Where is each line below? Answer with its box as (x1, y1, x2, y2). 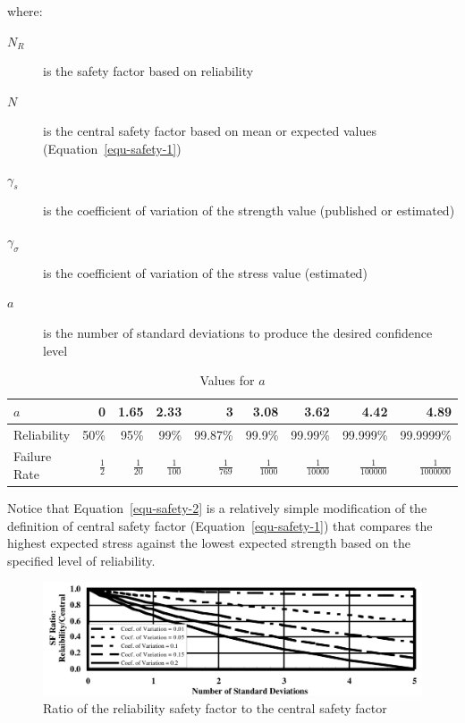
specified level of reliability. (7, 551, 156, 569)
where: (7, 2, 43, 20)
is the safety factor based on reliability (43, 62, 254, 80)
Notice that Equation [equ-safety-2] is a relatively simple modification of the (7, 499, 427, 517)
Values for (199, 371, 255, 390)
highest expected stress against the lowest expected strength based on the (7, 534, 410, 552)
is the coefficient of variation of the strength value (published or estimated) (43, 201, 455, 220)
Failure (13, 447, 52, 466)
